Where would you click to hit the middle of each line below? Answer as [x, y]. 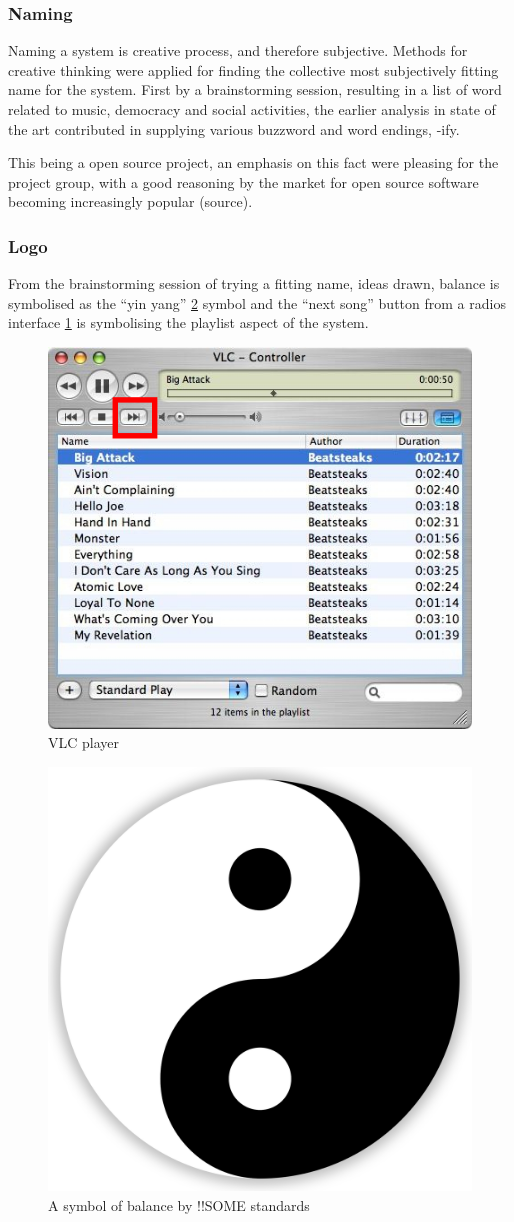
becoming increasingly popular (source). [130, 201]
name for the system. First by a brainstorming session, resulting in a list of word [255, 89]
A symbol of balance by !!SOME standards [179, 1204]
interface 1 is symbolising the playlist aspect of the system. [188, 322]
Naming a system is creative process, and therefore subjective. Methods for [238, 50]
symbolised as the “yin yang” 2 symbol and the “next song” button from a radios [257, 302]
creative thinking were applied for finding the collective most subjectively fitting [253, 69]
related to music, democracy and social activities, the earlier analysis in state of [252, 109]
